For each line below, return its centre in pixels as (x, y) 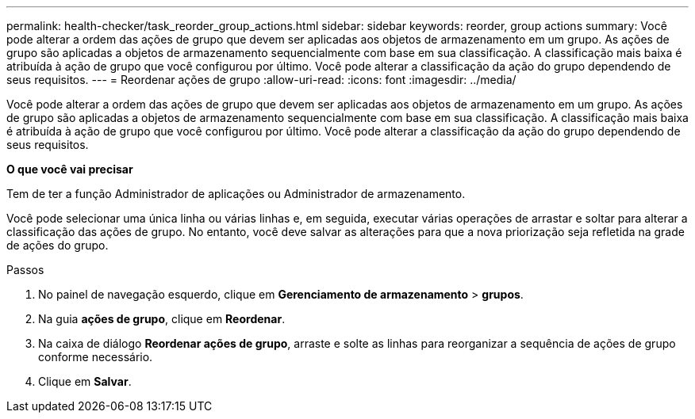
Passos (25, 270)
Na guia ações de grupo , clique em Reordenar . (162, 319)
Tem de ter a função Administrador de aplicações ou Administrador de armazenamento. (236, 194)
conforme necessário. (96, 357)
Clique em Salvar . (85, 381)
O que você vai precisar (70, 169)
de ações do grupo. (58, 245)
